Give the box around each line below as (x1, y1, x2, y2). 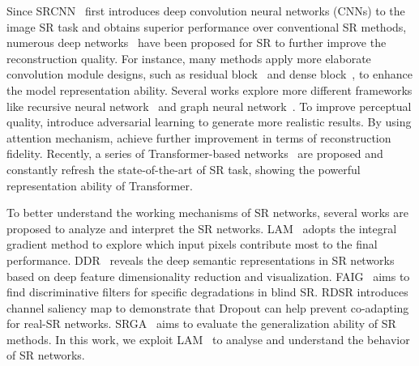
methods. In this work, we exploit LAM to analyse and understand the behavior (6, 330, 410, 347)
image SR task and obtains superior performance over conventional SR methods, (6, 18, 407, 35)
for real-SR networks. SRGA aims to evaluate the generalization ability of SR (6, 315, 396, 332)
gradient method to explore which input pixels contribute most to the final (6, 236, 378, 253)
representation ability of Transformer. (6, 177, 193, 194)
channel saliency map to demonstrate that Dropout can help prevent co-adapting (6, 299, 409, 316)
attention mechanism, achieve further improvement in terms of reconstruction (6, 129, 391, 146)
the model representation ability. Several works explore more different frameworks (6, 81, 413, 98)
